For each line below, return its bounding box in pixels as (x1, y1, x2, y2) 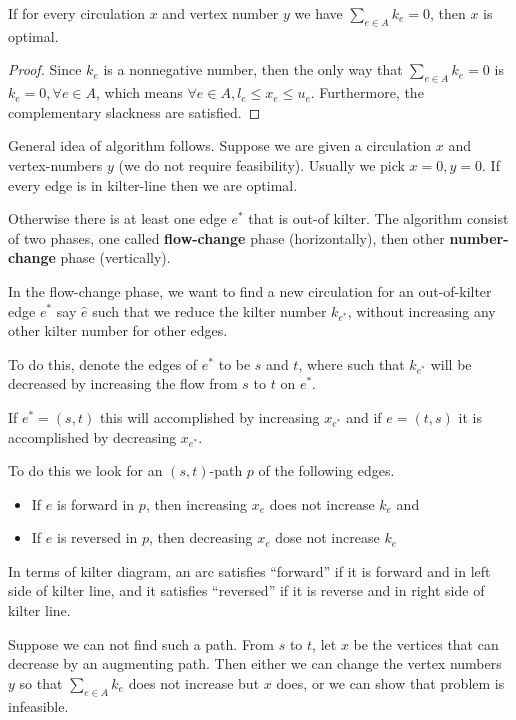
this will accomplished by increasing (99, 406, 320, 427)
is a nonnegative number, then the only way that (103, 59, 403, 80)
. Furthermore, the (310, 82, 424, 103)
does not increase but (128, 672, 260, 693)
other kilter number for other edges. (8, 320, 228, 341)
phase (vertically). (60, 247, 171, 268)
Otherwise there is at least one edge (8, 208, 227, 229)
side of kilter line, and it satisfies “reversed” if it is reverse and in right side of (8, 580, 485, 601)
